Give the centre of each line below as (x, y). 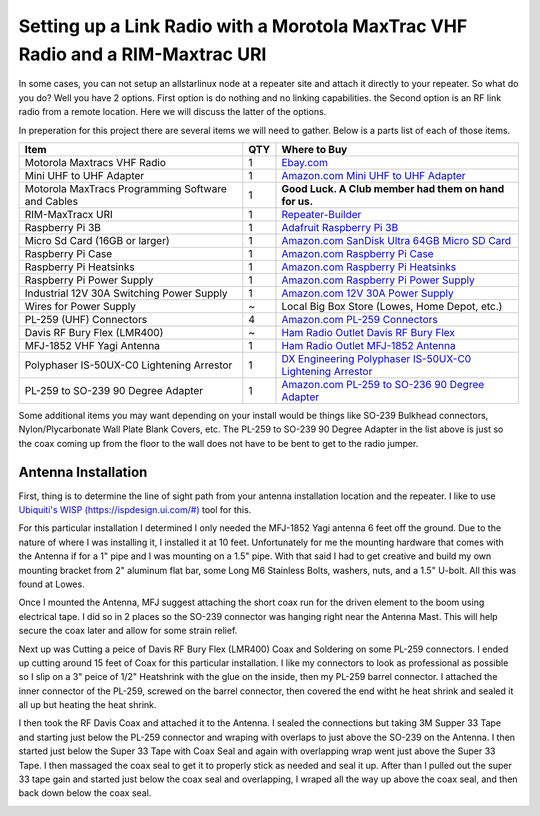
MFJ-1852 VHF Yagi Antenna (92, 345)
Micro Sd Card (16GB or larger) (97, 240)
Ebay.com (305, 162)
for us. (297, 201)
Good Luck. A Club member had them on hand (393, 188)
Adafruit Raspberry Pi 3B (340, 227)
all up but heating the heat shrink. (87, 705)
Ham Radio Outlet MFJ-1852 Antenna (368, 345)
